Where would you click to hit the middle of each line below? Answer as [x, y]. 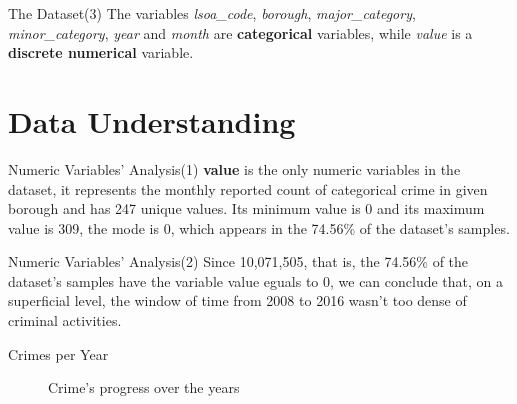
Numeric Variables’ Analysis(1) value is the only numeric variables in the [234, 168]
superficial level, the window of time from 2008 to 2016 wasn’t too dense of [237, 300]
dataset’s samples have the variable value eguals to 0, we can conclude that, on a [256, 280]
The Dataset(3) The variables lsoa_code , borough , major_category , [212, 13]
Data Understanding [152, 120]
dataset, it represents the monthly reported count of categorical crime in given [248, 188]
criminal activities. [65, 320]
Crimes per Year [58, 353]
